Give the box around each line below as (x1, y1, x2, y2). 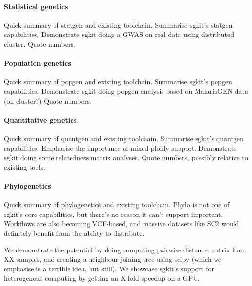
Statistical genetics (4, 1, 68, 11)
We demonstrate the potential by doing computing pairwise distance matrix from (4, 244, 246, 254)
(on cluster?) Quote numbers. (4, 95, 91, 106)
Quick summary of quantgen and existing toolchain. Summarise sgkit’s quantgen (4, 133, 244, 143)
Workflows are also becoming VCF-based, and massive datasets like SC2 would (4, 218, 239, 229)
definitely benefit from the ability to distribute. (4, 228, 144, 238)
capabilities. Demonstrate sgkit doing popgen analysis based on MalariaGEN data (4, 86, 248, 96)
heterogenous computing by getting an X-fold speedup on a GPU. (4, 273, 200, 283)
